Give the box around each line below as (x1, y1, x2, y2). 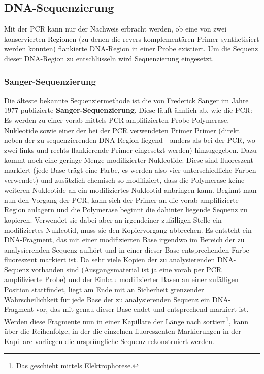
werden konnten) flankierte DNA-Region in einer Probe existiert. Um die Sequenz (4, 43, 258, 54)
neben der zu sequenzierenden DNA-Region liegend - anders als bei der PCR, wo (4, 135, 255, 145)
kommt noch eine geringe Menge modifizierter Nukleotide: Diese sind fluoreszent (4, 154, 253, 165)
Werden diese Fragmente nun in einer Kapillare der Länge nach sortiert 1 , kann (4, 314, 249, 326)
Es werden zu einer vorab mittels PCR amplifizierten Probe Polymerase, (4, 114, 229, 125)
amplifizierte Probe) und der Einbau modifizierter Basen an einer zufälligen (4, 274, 239, 285)
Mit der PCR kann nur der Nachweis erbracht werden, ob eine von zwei (4, 23, 227, 34)
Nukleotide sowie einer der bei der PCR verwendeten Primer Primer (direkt (4, 124, 240, 135)
